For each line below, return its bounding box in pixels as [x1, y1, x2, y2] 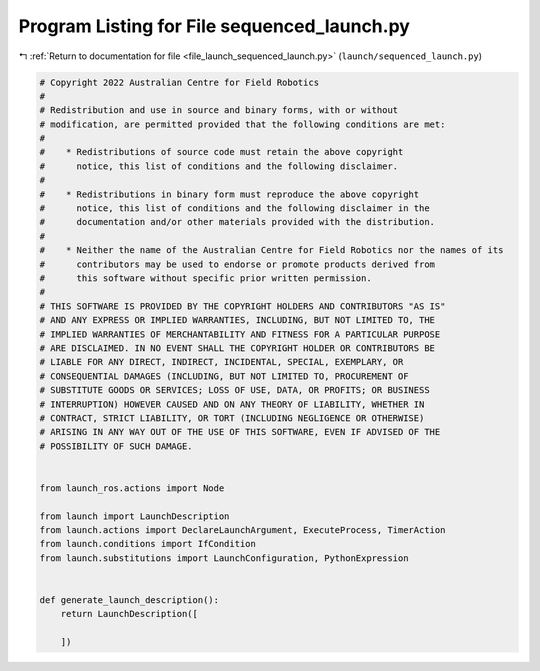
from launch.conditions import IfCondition [39, 538, 257, 550]
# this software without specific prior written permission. [39, 273, 372, 284]
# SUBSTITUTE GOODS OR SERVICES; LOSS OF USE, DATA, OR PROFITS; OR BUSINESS [39, 385, 430, 396]
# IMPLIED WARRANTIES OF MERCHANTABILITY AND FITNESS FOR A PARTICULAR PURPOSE [39, 328, 441, 340]
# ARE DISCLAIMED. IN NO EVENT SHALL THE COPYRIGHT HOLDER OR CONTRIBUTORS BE [39, 342, 435, 354]
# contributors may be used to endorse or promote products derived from [39, 258, 435, 270]
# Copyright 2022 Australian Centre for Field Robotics [39, 76, 320, 88]
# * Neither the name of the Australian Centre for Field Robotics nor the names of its [39, 245, 504, 256]
